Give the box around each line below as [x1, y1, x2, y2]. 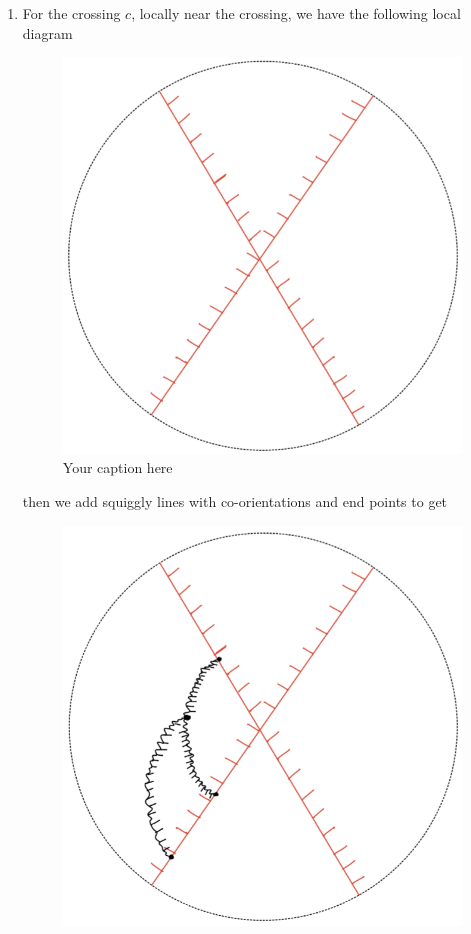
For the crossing [22, 3, 121, 23]
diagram [22, 22, 73, 43]
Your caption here [62, 457, 173, 478]
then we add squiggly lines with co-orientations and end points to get [22, 490, 448, 511]
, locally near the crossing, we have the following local [131, 3, 461, 23]
